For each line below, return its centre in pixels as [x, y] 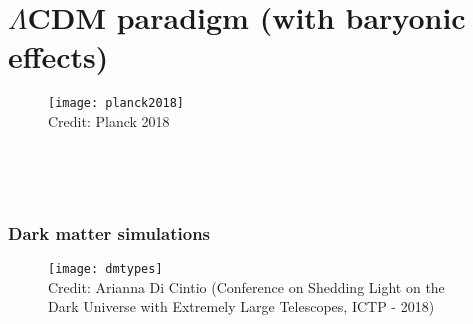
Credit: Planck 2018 [109, 120]
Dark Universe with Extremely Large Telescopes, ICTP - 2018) [241, 306]
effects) [58, 56]
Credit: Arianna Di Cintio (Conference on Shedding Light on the [246, 286]
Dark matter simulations [109, 232]
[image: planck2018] [116, 103]
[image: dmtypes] [105, 268]
